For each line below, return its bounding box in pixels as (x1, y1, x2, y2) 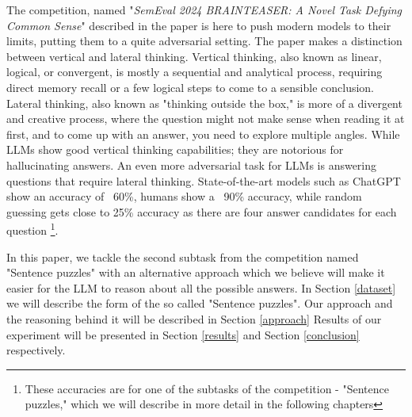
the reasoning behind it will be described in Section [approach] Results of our (6, 310, 382, 327)
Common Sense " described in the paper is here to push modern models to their (6, 17, 391, 33)
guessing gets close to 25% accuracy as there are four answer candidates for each (6, 203, 397, 220)
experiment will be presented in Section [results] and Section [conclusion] (6, 326, 360, 342)
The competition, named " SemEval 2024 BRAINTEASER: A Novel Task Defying (6, 2, 402, 17)
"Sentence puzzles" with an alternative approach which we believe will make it (6, 264, 385, 281)
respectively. (6, 342, 66, 358)
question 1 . (6, 220, 59, 238)
